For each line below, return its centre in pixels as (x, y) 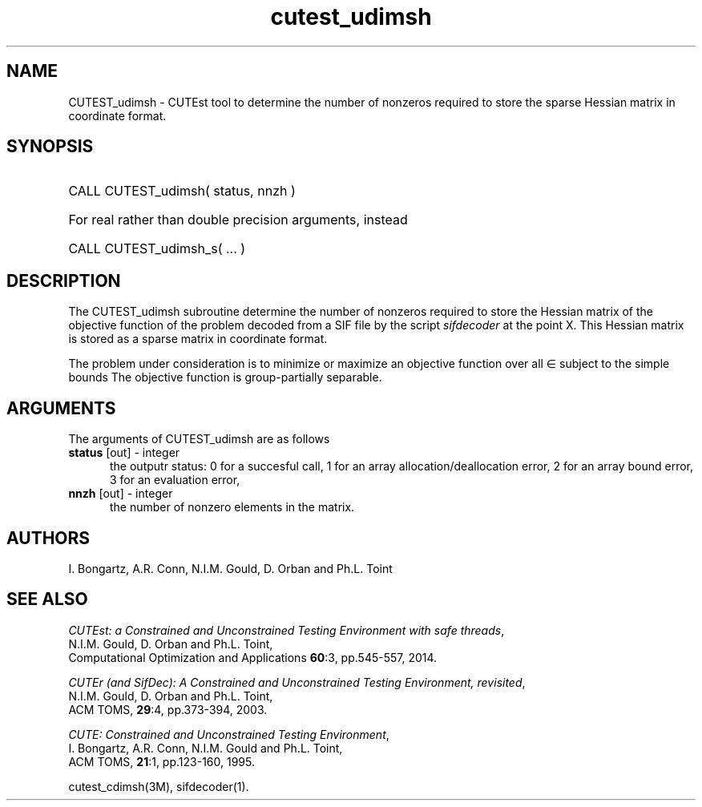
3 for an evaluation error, (175, 480)
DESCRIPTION (64, 280)
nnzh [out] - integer (121, 494)
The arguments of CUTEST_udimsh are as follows (199, 439)
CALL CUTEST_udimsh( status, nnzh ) (182, 191)
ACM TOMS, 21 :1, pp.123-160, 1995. (162, 761)
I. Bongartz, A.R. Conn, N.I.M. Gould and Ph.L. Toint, (206, 748)
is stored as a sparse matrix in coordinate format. (198, 339)
